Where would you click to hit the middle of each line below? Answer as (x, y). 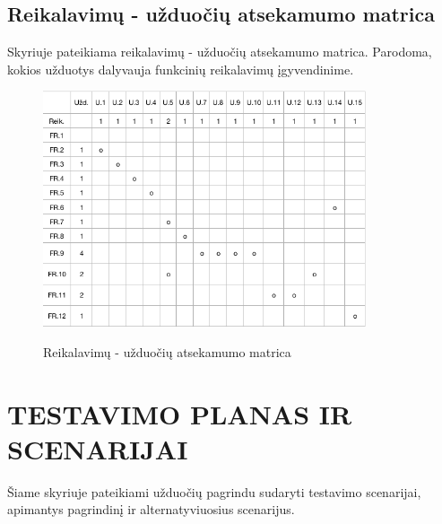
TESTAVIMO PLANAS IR (180, 413)
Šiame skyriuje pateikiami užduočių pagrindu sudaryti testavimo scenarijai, (214, 491)
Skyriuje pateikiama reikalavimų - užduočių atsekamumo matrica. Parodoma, (220, 52)
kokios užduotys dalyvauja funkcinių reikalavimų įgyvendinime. (181, 69)
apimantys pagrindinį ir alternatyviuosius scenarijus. (151, 509)
